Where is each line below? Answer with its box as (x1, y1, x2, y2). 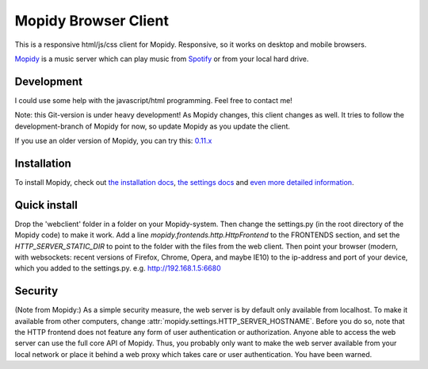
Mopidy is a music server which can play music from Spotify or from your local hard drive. (14, 54, 309, 63)
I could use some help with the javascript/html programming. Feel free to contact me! (14, 95, 292, 105)
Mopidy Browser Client (14, 12, 170, 29)
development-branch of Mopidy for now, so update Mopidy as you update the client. (14, 121, 291, 131)
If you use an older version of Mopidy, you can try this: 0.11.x (14, 136, 212, 146)
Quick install (14, 198, 78, 212)
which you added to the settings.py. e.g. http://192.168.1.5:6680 (14, 263, 221, 273)
